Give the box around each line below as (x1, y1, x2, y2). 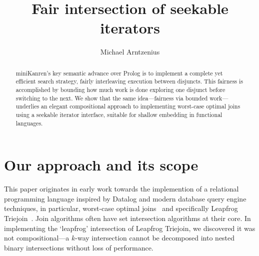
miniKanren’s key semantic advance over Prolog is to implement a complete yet (15, 68, 223, 77)
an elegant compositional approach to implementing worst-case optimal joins (41, 102, 240, 110)
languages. (15, 118, 43, 127)
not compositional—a (4, 232, 69, 243)
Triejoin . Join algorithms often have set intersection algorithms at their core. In (4, 213, 251, 223)
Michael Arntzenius (100, 46, 160, 57)
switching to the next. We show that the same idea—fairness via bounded (15, 93, 208, 102)
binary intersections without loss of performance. (4, 242, 153, 252)
